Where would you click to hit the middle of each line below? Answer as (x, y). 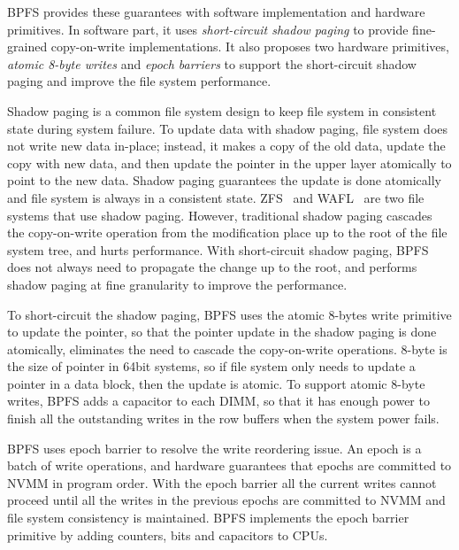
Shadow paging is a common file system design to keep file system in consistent (222, 110)
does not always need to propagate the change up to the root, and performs (212, 267)
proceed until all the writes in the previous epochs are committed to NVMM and (226, 500)
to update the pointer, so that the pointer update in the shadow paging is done (222, 332)
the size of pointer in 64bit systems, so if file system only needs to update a (211, 366)
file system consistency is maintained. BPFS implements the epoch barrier (208, 518)
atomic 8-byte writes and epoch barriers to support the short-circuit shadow (212, 63)
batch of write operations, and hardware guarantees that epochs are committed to (229, 465)
